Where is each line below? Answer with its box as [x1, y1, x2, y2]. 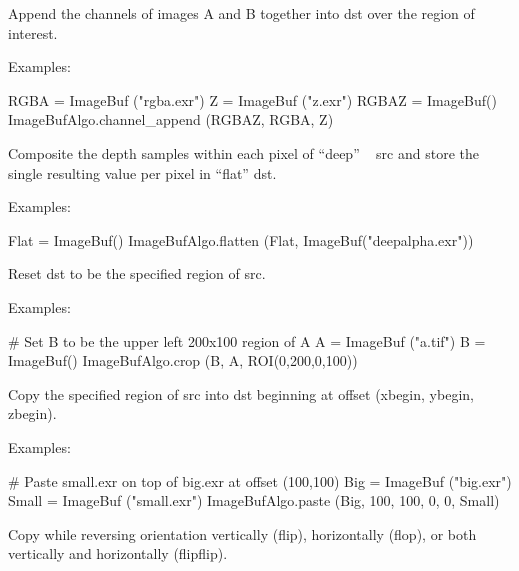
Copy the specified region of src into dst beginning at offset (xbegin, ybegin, [8, 383, 474, 404]
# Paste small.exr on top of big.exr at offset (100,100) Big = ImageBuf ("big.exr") [8, 470, 512, 491]
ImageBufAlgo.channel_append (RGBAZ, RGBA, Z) [8, 109, 334, 130]
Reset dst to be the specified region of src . [8, 263, 266, 284]
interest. [8, 22, 58, 43]
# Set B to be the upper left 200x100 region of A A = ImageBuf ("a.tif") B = [8, 330, 486, 351]
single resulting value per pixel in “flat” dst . [8, 162, 277, 183]
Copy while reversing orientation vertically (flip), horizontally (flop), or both [8, 523, 477, 544]
